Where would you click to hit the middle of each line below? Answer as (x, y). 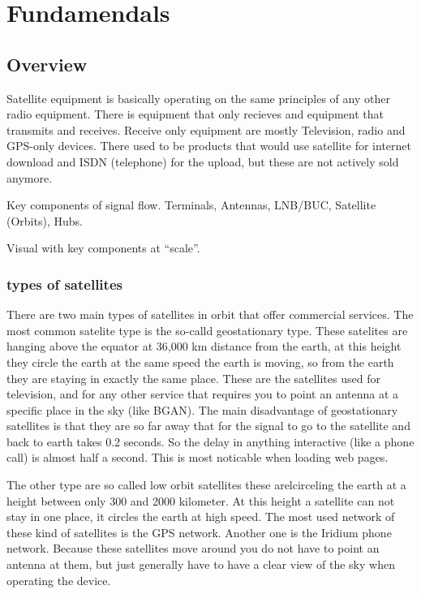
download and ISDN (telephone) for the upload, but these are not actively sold (203, 161)
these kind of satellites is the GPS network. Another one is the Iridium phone (199, 532)
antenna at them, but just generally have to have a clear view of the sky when (201, 564)
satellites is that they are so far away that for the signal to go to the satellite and (208, 426)
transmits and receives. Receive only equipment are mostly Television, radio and (206, 129)
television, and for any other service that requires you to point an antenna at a (203, 394)
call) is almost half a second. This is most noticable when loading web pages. (198, 457)
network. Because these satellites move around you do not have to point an (193, 548)
